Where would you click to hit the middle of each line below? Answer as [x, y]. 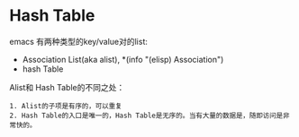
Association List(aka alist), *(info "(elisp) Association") [123, 59]
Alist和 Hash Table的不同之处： [67, 87]
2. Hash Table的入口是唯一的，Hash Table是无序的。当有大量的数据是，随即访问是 [146, 116]
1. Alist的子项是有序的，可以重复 [66, 106]
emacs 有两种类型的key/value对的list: [79, 41]
